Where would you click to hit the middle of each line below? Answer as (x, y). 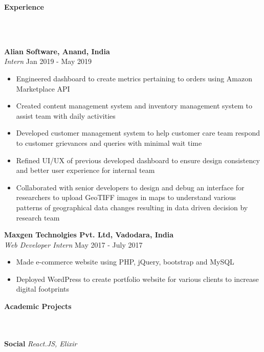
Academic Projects (38, 306)
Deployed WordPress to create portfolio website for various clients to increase (137, 279)
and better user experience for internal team (85, 170)
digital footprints (43, 289)
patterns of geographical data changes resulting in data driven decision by (132, 207)
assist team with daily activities (66, 115)
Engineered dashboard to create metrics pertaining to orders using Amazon (134, 78)
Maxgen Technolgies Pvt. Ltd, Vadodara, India (89, 235)
